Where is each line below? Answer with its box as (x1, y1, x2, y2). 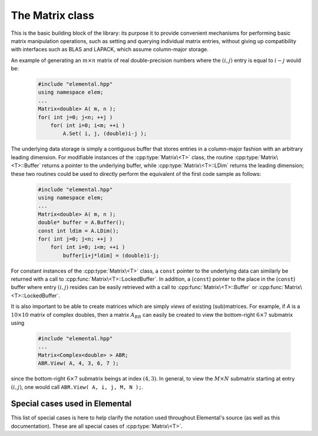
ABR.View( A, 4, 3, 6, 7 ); (38, 360, 119, 367)
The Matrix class (11, 9, 94, 22)
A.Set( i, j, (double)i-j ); (62, 130, 147, 137)
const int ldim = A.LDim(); (38, 227, 119, 234)
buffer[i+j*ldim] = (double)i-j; (62, 252, 160, 259)
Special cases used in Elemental (11, 399, 132, 409)
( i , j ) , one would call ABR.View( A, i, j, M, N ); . (11, 383, 144, 391)
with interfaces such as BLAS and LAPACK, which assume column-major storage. (11, 46, 209, 53)
